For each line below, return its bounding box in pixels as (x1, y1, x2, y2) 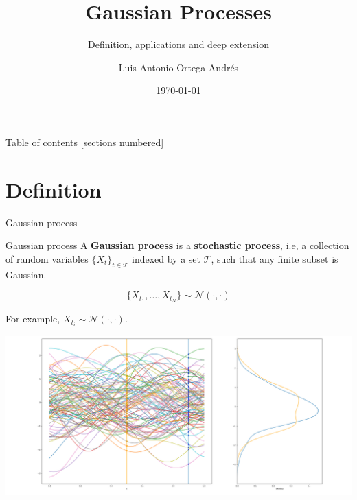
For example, (5, 311, 60, 326)
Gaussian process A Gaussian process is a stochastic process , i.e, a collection (5, 238, 349, 252)
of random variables (5, 251, 89, 265)
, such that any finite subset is (211, 251, 338, 265)
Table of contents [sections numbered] (5, 134, 164, 149)
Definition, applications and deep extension (87, 37, 270, 51)
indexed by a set (131, 251, 201, 265)
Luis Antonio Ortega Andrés (118, 60, 239, 74)
